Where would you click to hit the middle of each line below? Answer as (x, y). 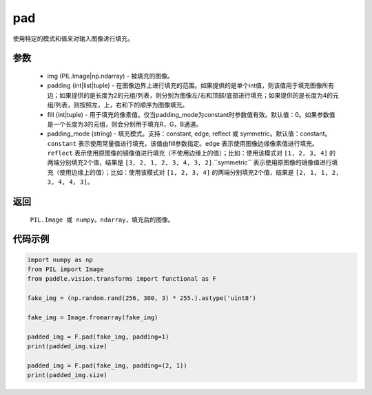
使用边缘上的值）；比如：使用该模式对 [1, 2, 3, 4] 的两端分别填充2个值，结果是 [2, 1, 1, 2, (199, 172)
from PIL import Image (65, 269)
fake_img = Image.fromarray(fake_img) (93, 318)
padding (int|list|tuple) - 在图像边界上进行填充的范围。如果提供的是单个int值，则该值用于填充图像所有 (191, 85)
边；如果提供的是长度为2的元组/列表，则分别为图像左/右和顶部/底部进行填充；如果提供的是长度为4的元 (193, 95)
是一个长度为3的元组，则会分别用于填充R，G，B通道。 (125, 124)
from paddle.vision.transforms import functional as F (122, 279)
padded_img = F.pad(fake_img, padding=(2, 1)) (107, 365)
